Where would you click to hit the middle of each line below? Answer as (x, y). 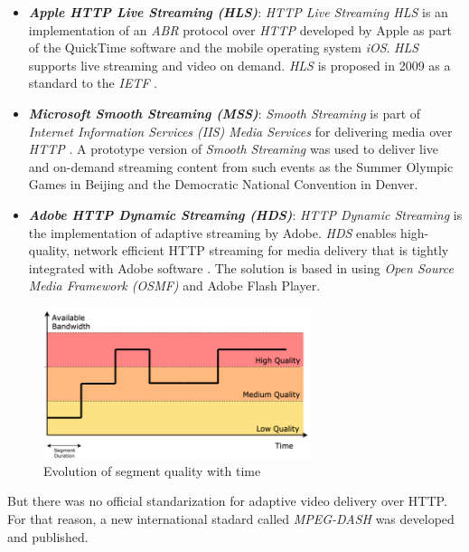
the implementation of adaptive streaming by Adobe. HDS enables (212, 232)
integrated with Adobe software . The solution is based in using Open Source (241, 267)
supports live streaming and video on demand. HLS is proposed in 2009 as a (239, 65)
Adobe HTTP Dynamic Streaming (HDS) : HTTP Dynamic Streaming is (245, 214)
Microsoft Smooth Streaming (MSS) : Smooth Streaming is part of (225, 113)
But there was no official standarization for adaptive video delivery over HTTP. (227, 501)
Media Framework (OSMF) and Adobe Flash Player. (174, 286)
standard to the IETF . (93, 83)
